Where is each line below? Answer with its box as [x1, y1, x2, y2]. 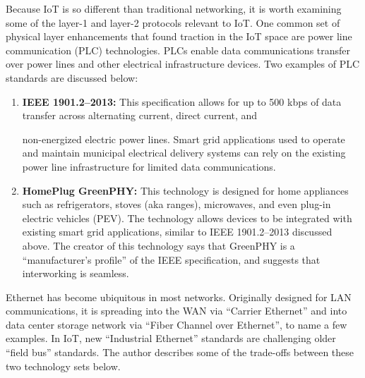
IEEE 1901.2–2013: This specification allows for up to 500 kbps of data [22, 94, 342, 109]
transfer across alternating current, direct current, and [22, 108, 258, 123]
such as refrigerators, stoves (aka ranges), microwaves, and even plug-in [22, 197, 331, 212]
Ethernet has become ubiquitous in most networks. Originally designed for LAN [6, 289, 352, 304]
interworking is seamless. [22, 266, 129, 281]
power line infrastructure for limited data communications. [22, 159, 276, 173]
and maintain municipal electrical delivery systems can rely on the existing [22, 145, 346, 160]
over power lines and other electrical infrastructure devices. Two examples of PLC [6, 56, 360, 71]
